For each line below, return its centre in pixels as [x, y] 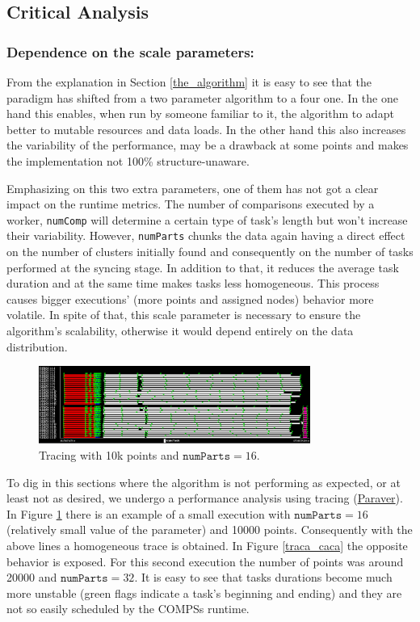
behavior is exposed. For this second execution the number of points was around [205, 561]
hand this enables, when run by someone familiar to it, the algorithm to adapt [200, 113]
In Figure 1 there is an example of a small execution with [149, 513]
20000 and [32, 577]
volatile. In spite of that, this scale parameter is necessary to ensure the [184, 315]
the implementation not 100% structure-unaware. [128, 160]
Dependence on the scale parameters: [130, 51]
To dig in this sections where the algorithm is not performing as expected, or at [204, 482]
